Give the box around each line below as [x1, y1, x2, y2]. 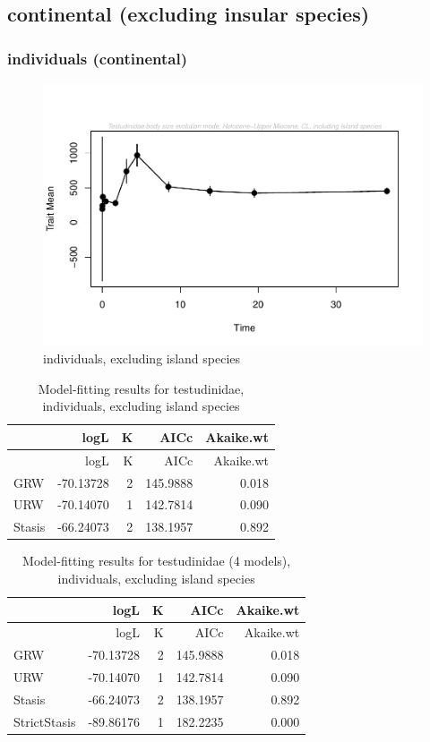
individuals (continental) [7, 47, 187, 69]
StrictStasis [13, 712, 76, 730]
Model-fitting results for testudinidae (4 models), [22, 551, 291, 570]
